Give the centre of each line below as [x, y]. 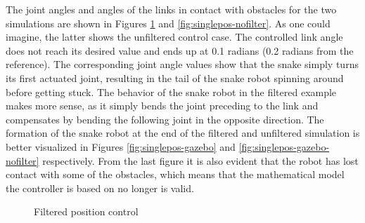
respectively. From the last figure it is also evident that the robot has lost [200, 160]
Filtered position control [86, 211]
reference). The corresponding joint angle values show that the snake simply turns [182, 64]
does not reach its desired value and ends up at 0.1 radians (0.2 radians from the [180, 50]
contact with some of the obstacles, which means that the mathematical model [175, 174]
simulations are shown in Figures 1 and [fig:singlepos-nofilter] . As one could [168, 23]
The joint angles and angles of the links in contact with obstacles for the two [171, 9]
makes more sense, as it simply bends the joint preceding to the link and [162, 106]
